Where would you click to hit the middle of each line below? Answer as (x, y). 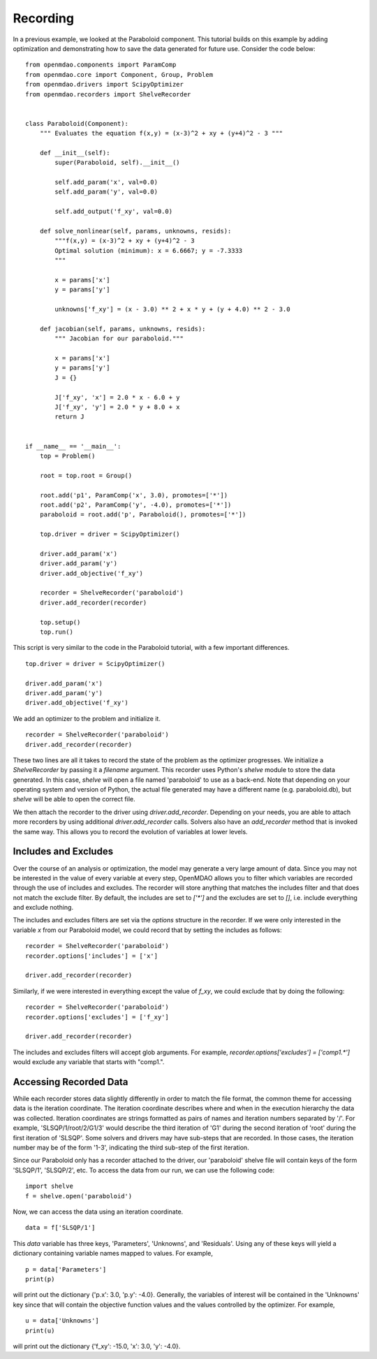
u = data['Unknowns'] (62, 1321)
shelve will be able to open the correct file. (74, 799)
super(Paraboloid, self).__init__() (118, 163)
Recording (44, 18)
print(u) (40, 1330)
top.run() (56, 632)
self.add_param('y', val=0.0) (106, 192)
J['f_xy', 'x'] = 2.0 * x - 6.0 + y (118, 397)
